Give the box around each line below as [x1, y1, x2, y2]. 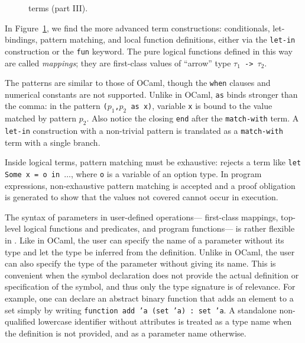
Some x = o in [5, 170, 60, 179]
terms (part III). [28, 2, 88, 14]
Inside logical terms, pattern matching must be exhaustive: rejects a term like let [5, 156, 301, 168]
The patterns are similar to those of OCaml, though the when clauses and [5, 76, 271, 89]
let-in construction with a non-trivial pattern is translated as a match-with [5, 124, 283, 137]
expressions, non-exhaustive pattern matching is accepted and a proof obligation [5, 179, 296, 191]
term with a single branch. [5, 136, 100, 148]
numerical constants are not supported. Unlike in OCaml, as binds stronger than [5, 88, 298, 100]
